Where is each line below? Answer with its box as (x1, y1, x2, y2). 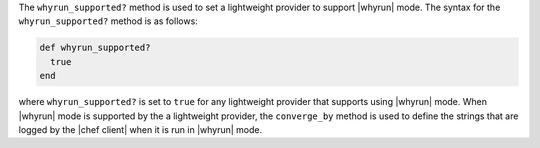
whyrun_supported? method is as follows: (18, 15, 199, 27)
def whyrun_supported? (39, 42, 151, 54)
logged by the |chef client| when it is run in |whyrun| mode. (18, 123, 263, 135)
